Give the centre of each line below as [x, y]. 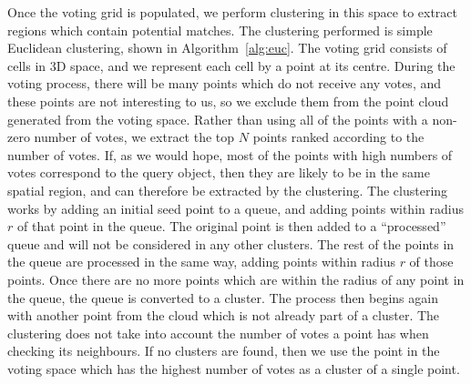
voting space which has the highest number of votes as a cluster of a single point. [234, 368]
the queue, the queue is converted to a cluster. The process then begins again [223, 297]
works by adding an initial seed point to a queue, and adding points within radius [235, 208]
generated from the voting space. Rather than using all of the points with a [218, 119]
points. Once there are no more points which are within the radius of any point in [236, 279]
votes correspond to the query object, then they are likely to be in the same [219, 172]
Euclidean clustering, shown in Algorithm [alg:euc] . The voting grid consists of [227, 48]
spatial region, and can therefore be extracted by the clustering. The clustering [228, 190]
